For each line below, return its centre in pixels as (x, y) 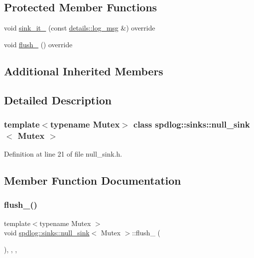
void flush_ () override (38, 44)
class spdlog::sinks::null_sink (192, 124)
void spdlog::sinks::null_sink (47, 233)
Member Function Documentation (93, 180)
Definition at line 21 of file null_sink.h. (63, 154)
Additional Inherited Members (84, 71)
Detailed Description (58, 100)
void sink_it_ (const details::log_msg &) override (80, 28)
